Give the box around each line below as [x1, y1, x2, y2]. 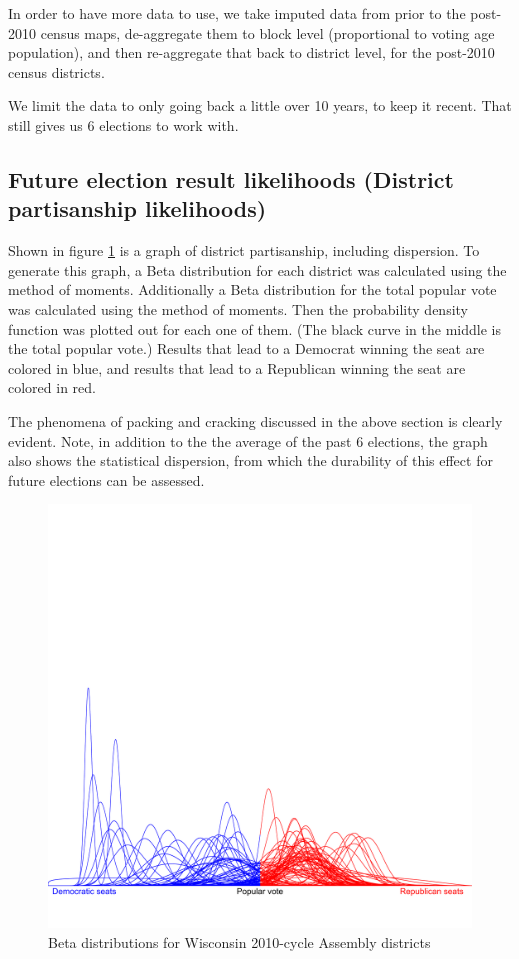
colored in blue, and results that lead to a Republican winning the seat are [8, 357, 466, 378]
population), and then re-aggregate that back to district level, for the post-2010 [8, 42, 495, 63]
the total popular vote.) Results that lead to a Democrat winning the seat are [8, 338, 485, 359]
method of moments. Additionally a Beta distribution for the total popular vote [8, 279, 497, 300]
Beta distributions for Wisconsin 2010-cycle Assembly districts [48, 931, 431, 952]
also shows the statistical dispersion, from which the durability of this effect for [8, 450, 493, 471]
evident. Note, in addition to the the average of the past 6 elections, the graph [8, 430, 488, 451]
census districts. [8, 61, 105, 82]
